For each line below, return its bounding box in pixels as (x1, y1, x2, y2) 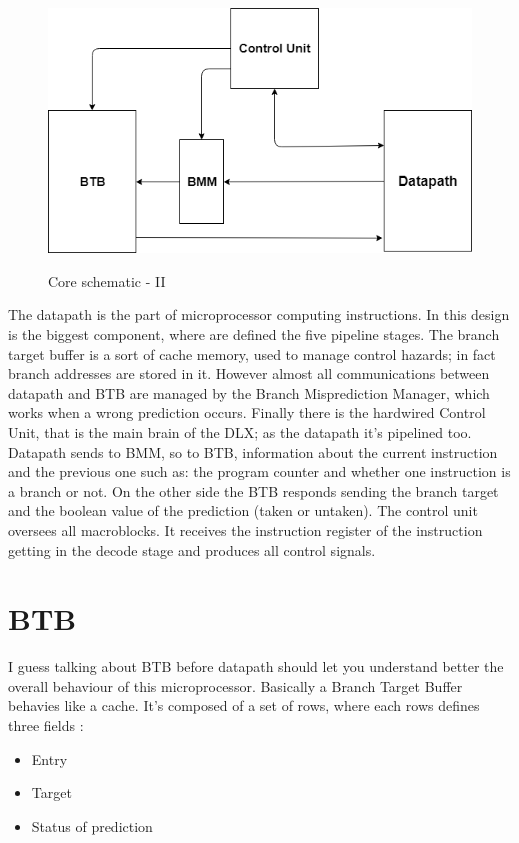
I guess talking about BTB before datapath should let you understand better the (8, 656, 504, 677)
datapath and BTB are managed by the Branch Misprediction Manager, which (8, 382, 490, 403)
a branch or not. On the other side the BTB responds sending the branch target (8, 480, 499, 501)
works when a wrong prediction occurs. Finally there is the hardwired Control (8, 402, 486, 423)
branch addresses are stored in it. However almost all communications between (8, 363, 490, 384)
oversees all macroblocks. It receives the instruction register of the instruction (8, 519, 483, 540)
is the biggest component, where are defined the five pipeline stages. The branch (8, 323, 500, 344)
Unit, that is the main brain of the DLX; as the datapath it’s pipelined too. (8, 421, 472, 442)
